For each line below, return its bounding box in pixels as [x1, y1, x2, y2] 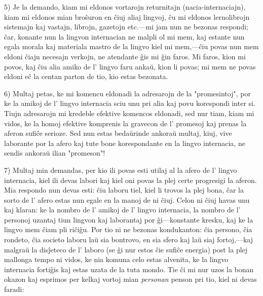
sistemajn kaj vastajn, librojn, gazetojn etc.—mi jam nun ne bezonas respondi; [4, 21, 248, 32]
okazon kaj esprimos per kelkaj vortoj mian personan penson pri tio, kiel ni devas [4, 274, 257, 284]
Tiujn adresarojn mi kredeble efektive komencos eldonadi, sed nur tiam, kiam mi [4, 107, 254, 118]
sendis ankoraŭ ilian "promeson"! [4, 147, 105, 158]
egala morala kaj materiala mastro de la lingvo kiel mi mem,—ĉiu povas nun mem [4, 41, 259, 52]
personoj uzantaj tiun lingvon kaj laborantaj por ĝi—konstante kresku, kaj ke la [4, 214, 253, 225]
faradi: [4, 284, 24, 294]
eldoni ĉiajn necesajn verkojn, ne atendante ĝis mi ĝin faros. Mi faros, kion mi [4, 51, 246, 61]
